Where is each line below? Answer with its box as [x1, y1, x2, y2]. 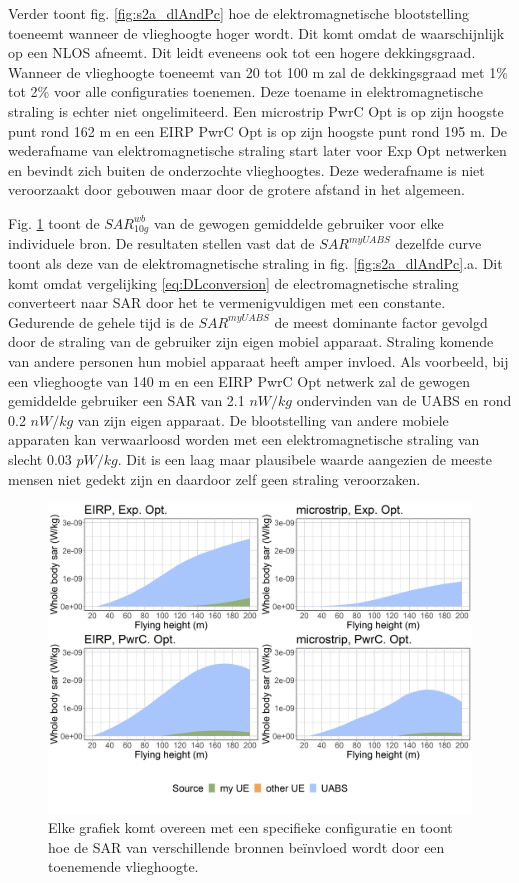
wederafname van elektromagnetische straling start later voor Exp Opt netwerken [8, 140, 507, 161]
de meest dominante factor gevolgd [274, 311, 488, 332]
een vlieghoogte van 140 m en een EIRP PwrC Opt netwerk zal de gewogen [8, 370, 471, 391]
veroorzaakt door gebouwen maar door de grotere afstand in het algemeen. [8, 179, 465, 200]
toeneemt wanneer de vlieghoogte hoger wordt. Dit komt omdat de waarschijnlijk [8, 22, 505, 43]
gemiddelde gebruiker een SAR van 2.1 [8, 390, 245, 411]
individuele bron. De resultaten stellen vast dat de [8, 233, 315, 254]
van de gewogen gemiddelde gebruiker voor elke [153, 212, 444, 233]
